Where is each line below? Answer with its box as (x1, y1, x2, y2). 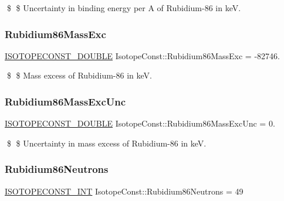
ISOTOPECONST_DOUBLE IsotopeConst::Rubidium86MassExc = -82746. (5, 49, 280, 62)
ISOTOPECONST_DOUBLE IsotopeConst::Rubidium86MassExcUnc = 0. (5, 117, 275, 130)
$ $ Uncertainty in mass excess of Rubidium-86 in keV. (6, 137, 207, 149)
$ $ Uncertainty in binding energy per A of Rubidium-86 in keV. (6, 2, 241, 13)
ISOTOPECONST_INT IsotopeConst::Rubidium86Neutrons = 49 (5, 185, 244, 197)
